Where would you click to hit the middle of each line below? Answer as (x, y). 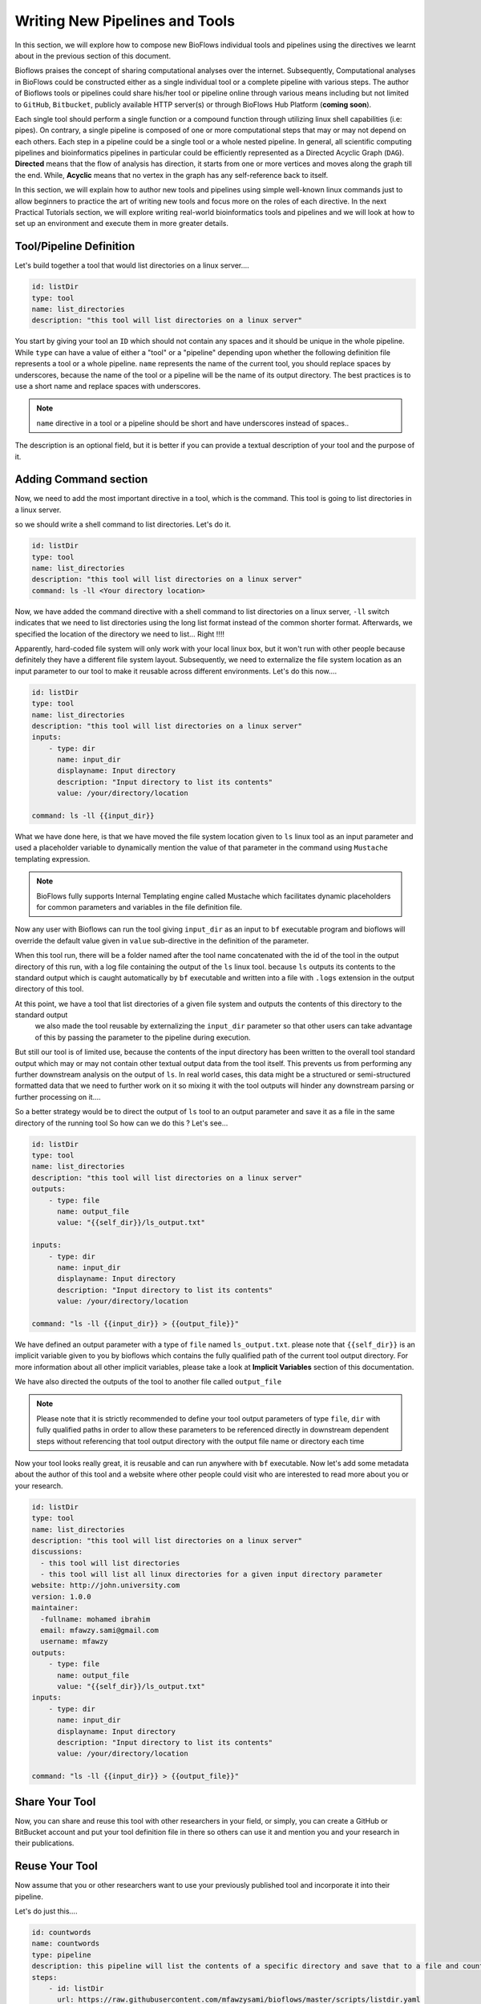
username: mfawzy (74, 1642)
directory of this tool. (49, 989)
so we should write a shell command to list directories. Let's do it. (123, 524)
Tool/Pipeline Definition (75, 246)
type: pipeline (61, 1955)
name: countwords (66, 1943)
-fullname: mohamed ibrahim (95, 1619)
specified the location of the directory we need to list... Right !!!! (119, 634)
